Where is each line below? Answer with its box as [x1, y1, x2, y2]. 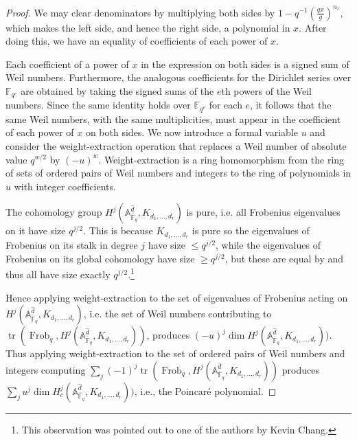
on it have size [5, 223, 66, 238]
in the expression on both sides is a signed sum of [141, 56, 349, 71]
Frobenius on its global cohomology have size [5, 251, 195, 265]
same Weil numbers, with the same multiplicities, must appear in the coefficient [5, 111, 341, 126]
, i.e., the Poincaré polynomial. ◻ [134, 383, 277, 398]
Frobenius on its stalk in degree [5, 238, 138, 252]
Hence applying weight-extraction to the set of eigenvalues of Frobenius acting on [5, 290, 348, 304]
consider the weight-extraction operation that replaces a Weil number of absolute [5, 138, 347, 152]
